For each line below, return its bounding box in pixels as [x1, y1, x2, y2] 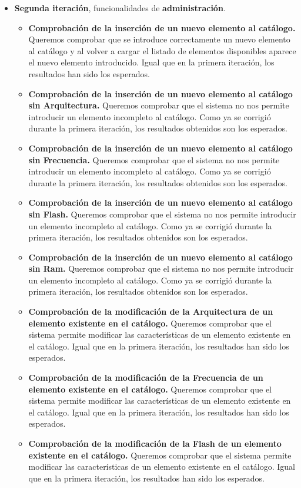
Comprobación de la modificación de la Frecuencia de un [28, 371, 263, 384]
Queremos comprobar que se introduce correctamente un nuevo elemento [28, 33, 290, 45]
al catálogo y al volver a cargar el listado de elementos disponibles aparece [28, 44, 296, 57]
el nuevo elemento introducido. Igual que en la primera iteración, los [28, 56, 275, 68]
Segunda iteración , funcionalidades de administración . [14, 2, 226, 14]
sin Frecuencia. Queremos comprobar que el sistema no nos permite [28, 153, 280, 166]
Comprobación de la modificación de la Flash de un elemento [28, 437, 282, 449]
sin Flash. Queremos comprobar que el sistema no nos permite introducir [28, 207, 296, 220]
